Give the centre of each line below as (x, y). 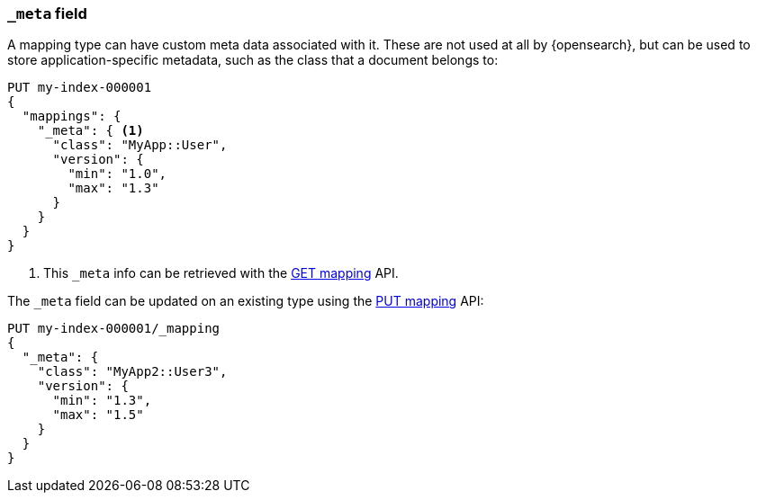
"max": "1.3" (113, 188)
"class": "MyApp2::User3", (132, 372)
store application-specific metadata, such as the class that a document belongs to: (253, 60)
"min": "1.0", (117, 174)
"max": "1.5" (98, 415)
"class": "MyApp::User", (140, 145)
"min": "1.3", (102, 401)
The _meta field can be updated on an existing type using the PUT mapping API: (246, 301)
